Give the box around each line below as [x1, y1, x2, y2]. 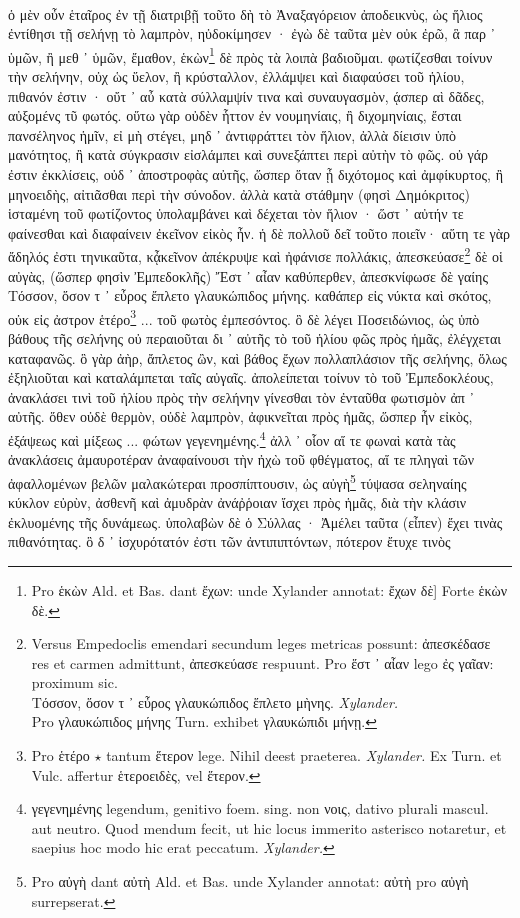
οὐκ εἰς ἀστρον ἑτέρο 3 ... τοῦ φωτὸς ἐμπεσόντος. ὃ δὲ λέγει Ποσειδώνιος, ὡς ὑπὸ [8, 305, 480, 329]
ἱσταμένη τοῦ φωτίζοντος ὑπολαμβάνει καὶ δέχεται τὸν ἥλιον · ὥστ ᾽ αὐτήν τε [8, 203, 464, 224]
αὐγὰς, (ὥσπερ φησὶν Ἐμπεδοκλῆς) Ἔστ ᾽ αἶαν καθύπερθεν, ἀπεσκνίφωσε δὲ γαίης [8, 265, 488, 286]
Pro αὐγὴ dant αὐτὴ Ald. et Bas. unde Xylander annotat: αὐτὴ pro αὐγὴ [31, 871, 469, 892]
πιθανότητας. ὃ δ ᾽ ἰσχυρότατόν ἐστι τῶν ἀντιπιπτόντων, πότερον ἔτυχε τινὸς [8, 531, 451, 552]
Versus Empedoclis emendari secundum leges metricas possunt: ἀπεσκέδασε [31, 633, 491, 654]
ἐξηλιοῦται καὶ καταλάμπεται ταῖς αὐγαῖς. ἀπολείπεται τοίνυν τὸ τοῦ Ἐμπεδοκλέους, [8, 367, 494, 388]
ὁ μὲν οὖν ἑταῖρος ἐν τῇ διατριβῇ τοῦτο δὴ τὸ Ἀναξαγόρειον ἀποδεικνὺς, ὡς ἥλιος [8, 3, 483, 24]
